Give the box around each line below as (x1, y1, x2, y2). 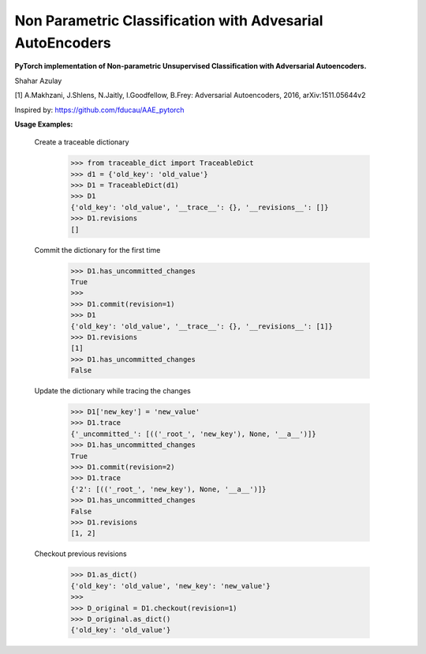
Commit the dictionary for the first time (34, 245, 161, 254)
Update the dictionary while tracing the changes (34, 386, 191, 396)
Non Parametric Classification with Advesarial (14, 12, 323, 29)
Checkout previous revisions (34, 549, 128, 558)
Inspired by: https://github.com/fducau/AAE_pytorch (14, 105, 185, 115)
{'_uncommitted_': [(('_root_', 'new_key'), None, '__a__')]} (70, 429, 316, 438)
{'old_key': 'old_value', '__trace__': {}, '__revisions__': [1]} (70, 321, 333, 331)
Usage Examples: (14, 119, 73, 129)
